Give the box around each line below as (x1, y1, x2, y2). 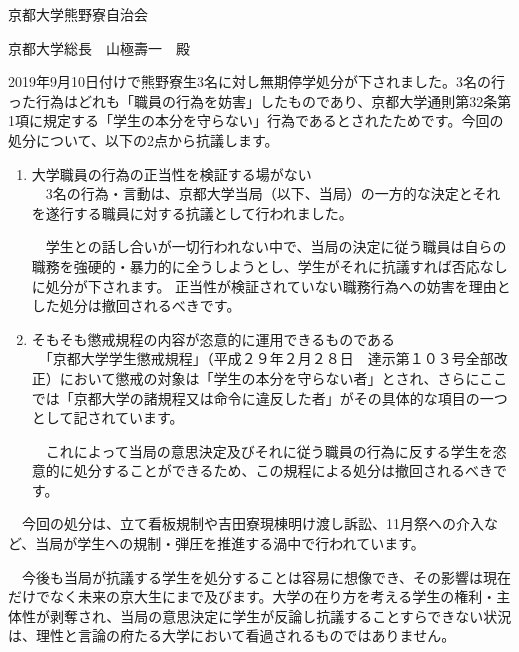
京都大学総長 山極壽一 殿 (8, 37, 190, 58)
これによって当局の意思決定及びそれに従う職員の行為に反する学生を (45, 440, 493, 461)
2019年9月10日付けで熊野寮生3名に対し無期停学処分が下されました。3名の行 (8, 71, 505, 92)
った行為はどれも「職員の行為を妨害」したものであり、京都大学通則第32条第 (8, 90, 512, 111)
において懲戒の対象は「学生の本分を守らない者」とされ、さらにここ (59, 367, 508, 388)
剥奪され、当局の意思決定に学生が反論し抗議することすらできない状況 (49, 605, 512, 626)
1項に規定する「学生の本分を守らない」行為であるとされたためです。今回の (8, 110, 504, 131)
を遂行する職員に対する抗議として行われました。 (31, 202, 353, 223)
